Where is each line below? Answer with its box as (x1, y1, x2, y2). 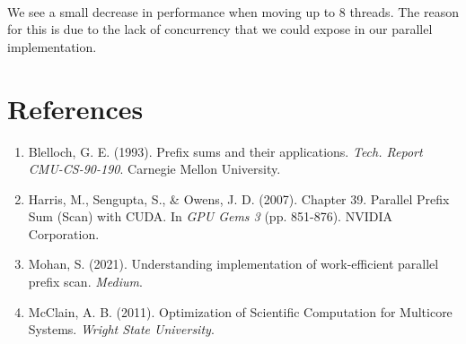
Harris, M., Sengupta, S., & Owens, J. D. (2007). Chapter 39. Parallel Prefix (28, 189, 450, 208)
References (7, 90, 144, 126)
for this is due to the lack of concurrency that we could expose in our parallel (7, 20, 433, 39)
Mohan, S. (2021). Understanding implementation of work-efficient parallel (28, 254, 439, 273)
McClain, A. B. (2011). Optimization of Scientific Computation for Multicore (28, 302, 453, 321)
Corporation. (28, 224, 100, 243)
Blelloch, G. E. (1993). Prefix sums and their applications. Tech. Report (28, 142, 423, 160)
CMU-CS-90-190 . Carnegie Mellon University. (28, 159, 281, 178)
